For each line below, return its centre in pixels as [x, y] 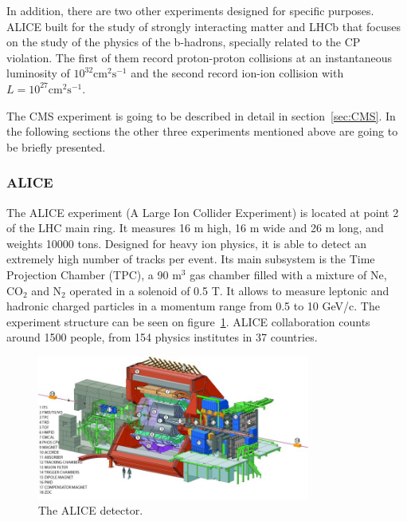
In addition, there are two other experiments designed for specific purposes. [190, 10]
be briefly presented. [56, 146]
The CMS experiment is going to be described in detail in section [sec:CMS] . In [201, 115]
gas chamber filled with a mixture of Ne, [288, 274]
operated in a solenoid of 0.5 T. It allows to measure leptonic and [229, 290]
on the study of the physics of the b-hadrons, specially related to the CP [184, 42]
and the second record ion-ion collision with [237, 73]
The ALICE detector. [91, 510]
